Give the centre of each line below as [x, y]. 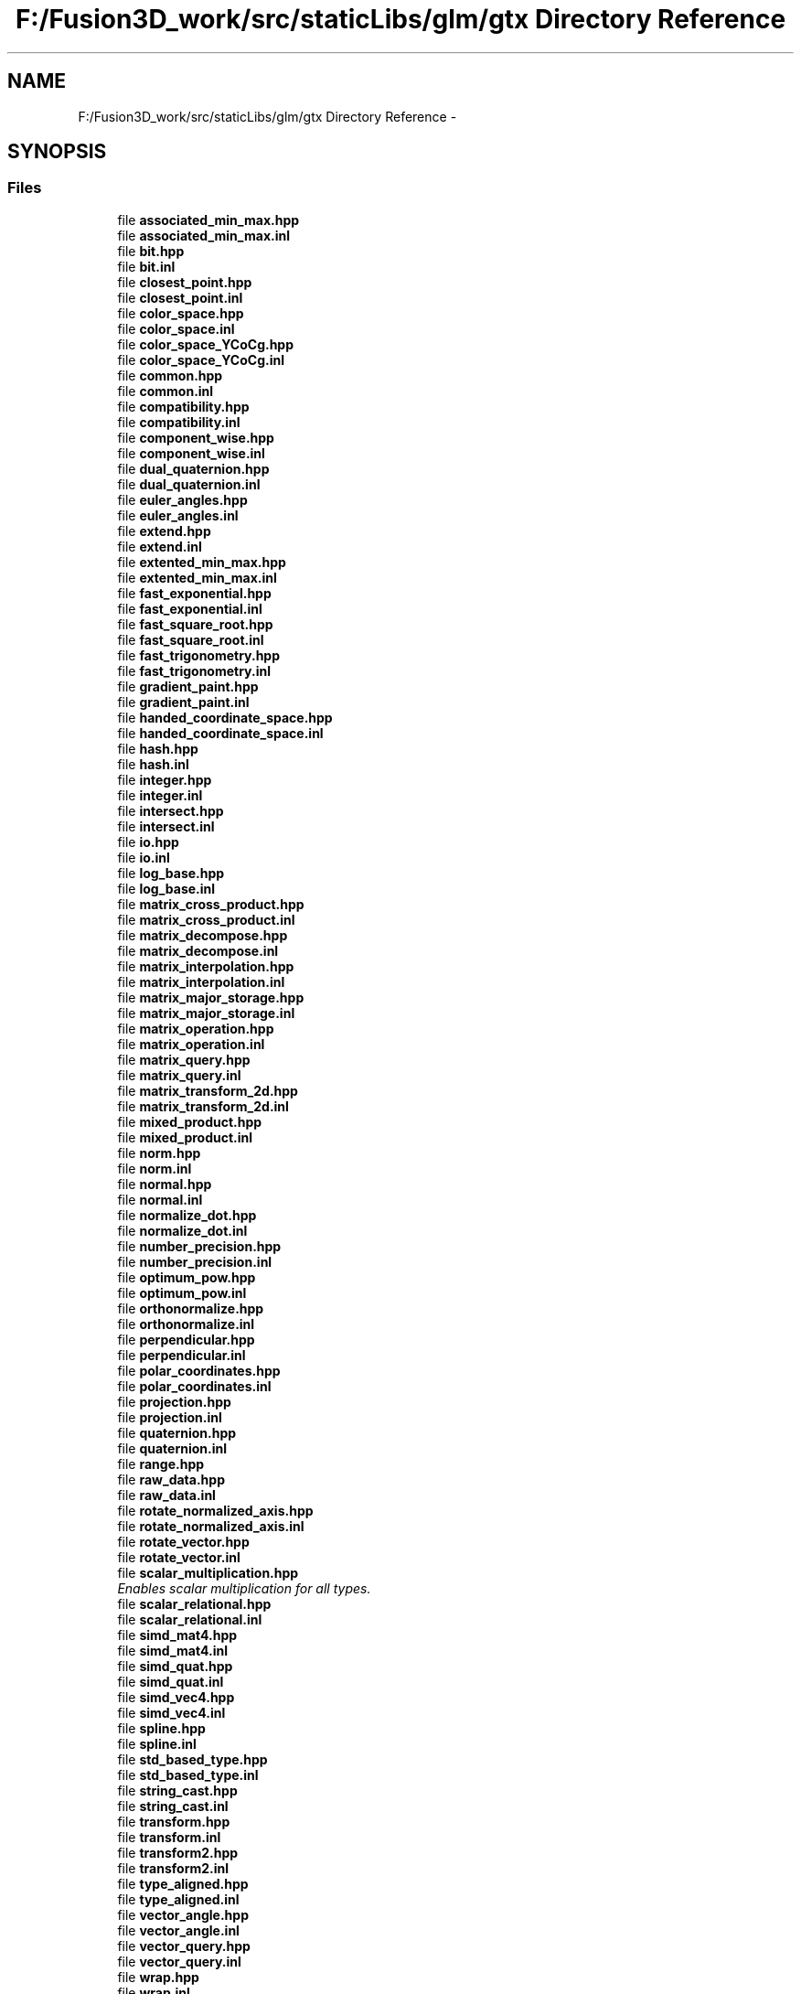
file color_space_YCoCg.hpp [206, 344]
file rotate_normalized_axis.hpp [215, 1510]
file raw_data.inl [166, 1495]
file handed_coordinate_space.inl [220, 733]
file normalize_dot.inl [182, 1230]
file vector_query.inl [179, 1961]
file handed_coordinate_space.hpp [225, 717]
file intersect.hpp [171, 810]
